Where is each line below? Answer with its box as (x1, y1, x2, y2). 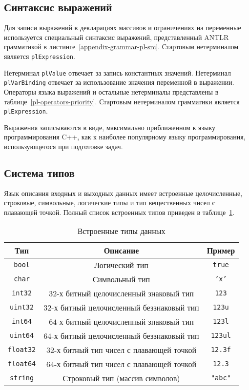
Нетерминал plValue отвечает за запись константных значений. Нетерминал (4, 67, 231, 78)
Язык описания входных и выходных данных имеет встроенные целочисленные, (4, 188, 243, 198)
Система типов (4, 165, 75, 180)
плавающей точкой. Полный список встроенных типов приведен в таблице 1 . (4, 207, 235, 217)
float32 (8, 346, 36, 354)
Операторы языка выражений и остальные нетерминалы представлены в (4, 86, 219, 97)
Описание (104, 244, 139, 256)
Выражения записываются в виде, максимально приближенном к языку (4, 122, 216, 132)
